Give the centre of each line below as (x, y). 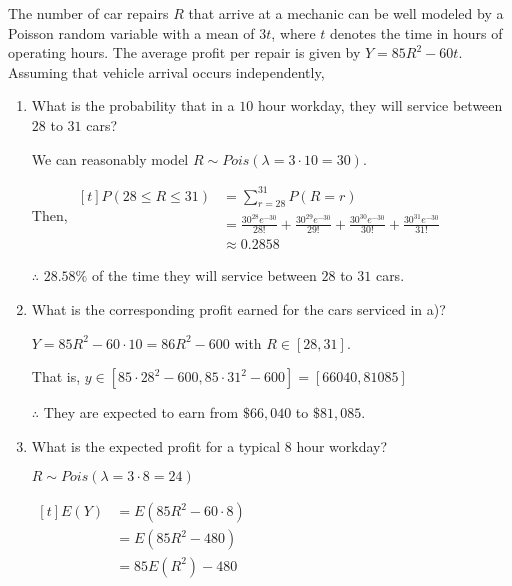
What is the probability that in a (133, 105)
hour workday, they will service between (380, 105)
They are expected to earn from (141, 412)
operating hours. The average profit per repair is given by (184, 52)
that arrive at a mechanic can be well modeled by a (346, 13)
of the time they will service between (204, 275)
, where (293, 32)
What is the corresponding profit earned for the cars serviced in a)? (238, 309)
